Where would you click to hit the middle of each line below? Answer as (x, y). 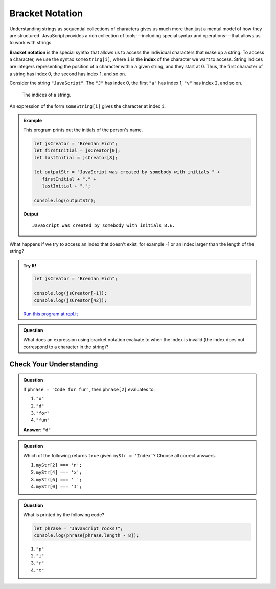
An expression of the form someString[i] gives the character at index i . (88, 106)
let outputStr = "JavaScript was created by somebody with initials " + (127, 172)
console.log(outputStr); (65, 200)
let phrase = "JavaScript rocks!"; (78, 528)
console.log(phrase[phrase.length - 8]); (87, 536)
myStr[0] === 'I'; (59, 486)
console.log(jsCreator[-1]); (71, 293)
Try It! (30, 265)
